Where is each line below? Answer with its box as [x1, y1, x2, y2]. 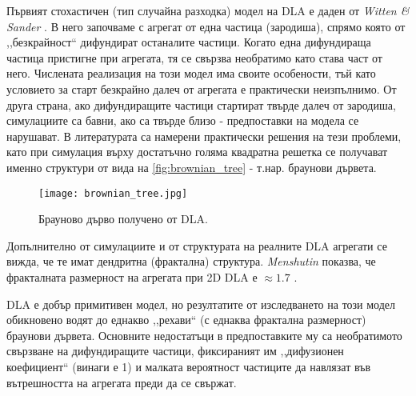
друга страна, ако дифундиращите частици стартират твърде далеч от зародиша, [6, 96, 396, 113]
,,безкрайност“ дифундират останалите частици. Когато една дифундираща [6, 34, 371, 50]
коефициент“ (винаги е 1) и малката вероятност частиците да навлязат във [6, 358, 371, 374]
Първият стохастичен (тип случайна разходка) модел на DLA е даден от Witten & [6, 2, 410, 18]
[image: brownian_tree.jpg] [38, 187, 188, 199]
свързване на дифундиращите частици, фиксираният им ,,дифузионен [6, 342, 344, 359]
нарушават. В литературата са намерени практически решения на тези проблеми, [6, 127, 402, 144]
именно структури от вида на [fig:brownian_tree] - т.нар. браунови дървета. [6, 158, 377, 175]
